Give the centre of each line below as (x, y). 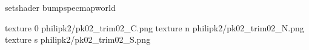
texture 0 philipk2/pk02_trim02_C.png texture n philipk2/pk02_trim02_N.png (154, 27)
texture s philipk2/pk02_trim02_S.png (78, 39)
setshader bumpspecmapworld (60, 7)
